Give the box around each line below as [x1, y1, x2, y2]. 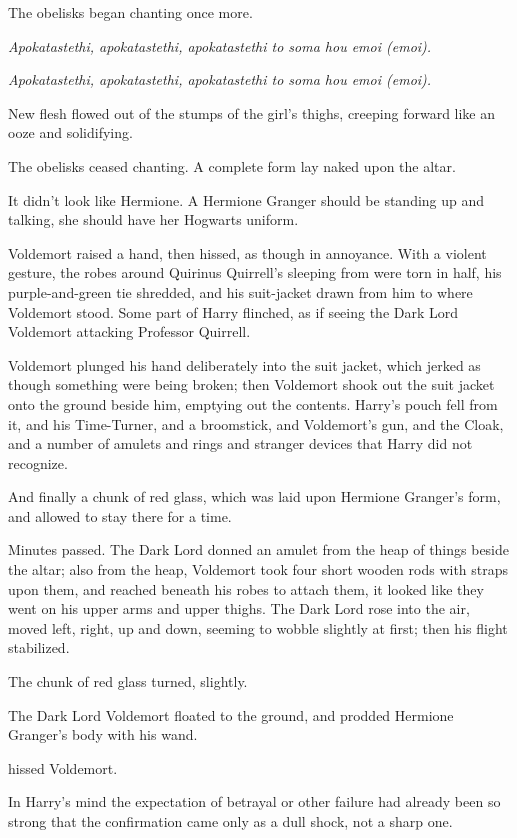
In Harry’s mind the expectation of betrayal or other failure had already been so [8, 791, 501, 812]
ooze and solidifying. [8, 122, 133, 143]
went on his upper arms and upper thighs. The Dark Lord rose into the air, [8, 598, 470, 619]
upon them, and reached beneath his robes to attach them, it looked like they [8, 578, 484, 599]
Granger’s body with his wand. [8, 724, 198, 745]
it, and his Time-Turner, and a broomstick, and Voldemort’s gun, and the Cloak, [8, 413, 504, 434]
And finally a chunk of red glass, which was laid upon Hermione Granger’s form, [8, 486, 501, 507]
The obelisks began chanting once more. [8, 2, 253, 22]
